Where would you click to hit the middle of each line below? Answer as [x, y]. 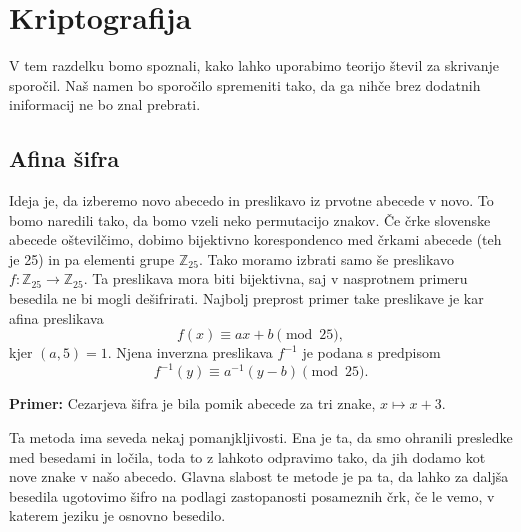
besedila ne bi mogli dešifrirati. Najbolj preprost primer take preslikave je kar [246, 298]
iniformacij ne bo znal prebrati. [105, 104]
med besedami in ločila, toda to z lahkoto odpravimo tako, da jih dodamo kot [247, 456]
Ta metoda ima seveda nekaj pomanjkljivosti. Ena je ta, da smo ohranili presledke [261, 436]
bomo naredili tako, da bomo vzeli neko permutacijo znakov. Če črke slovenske [250, 219]
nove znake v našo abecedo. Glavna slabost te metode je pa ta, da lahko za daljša [259, 476]
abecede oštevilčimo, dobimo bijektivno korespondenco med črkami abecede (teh [255, 239]
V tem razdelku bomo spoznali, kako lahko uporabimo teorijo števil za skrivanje [254, 65]
